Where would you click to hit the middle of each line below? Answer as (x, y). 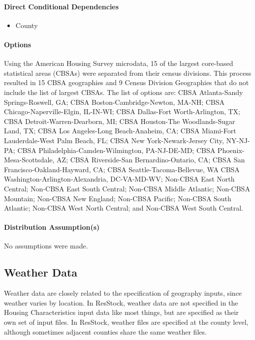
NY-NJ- (238, 140)
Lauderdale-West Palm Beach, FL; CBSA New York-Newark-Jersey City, (114, 140)
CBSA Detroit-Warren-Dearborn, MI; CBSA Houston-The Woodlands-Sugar (120, 121)
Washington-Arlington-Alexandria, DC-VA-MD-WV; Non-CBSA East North (119, 179)
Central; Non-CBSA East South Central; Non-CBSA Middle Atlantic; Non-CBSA (127, 188)
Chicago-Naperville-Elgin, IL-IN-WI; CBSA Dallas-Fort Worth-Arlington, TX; (122, 111)
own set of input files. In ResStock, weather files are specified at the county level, (126, 322)
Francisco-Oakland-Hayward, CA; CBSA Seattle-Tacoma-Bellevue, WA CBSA (122, 169)
